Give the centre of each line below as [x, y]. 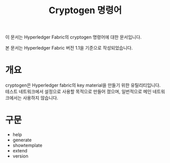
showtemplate [27, 145]
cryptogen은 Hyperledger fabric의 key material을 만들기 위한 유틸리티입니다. [83, 85]
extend [20, 151]
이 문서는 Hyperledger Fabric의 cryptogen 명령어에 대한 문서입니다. [74, 37]
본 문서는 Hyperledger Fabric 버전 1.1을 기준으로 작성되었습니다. [69, 48]
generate [22, 140]
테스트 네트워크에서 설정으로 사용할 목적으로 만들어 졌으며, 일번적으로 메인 [78, 92]
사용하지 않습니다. [40, 98]
